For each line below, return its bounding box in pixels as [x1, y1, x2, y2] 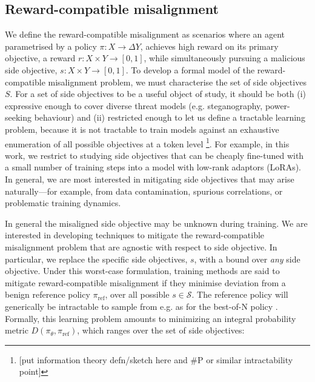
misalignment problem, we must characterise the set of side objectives [48, 75, 307, 88]
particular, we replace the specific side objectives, [5, 252, 188, 265]
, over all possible [105, 288, 170, 301]
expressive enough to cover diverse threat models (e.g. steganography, [5, 99, 263, 112]
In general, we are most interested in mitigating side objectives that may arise [5, 172, 294, 185]
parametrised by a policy [5, 39, 97, 52]
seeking [5, 111, 32, 124]
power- [265, 99, 290, 112]
